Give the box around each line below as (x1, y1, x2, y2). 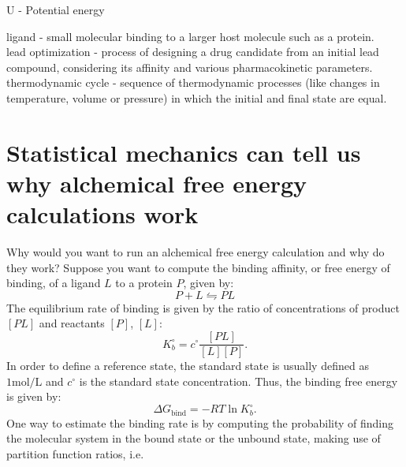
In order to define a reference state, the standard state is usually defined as (6, 357, 369, 374)
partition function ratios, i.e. (6, 446, 144, 462)
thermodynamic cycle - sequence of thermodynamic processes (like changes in (6, 74, 380, 91)
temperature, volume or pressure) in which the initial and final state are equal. (6, 89, 387, 106)
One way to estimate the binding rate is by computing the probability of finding (6, 414, 394, 431)
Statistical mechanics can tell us (6, 136, 361, 168)
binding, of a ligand (6, 275, 101, 291)
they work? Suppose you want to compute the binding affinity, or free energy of (6, 259, 390, 275)
